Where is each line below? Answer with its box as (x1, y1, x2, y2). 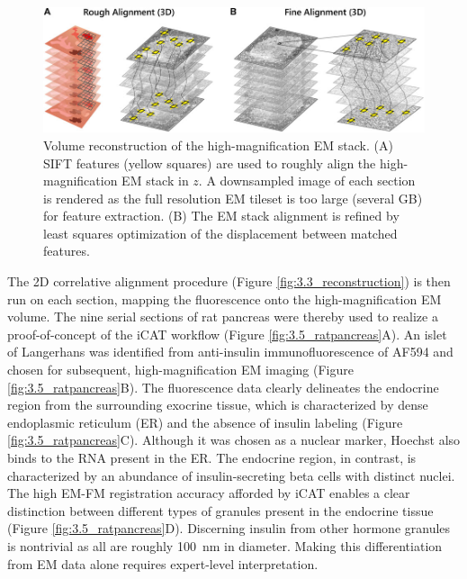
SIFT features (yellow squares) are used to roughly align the (43, 153, 376, 172)
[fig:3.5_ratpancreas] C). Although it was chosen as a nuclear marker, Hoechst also (7, 430, 461, 449)
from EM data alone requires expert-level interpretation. (7, 554, 319, 573)
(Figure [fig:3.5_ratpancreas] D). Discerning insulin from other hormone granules (7, 519, 451, 538)
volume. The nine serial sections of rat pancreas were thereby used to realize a (7, 307, 438, 326)
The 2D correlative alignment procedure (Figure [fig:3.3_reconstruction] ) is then (7, 272, 451, 291)
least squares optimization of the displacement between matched (43, 223, 398, 242)
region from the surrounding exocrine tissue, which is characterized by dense (7, 395, 428, 414)
